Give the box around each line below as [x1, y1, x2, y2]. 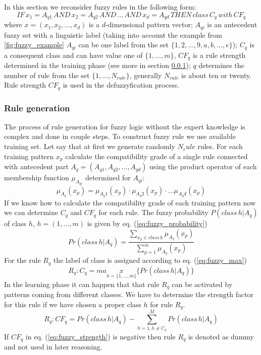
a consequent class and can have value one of [4, 49, 143, 60]
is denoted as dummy [188, 331, 254, 341]
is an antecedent [207, 19, 257, 30]
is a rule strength [192, 49, 246, 60]
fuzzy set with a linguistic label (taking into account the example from [4, 29, 222, 40]
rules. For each [197, 141, 243, 152]
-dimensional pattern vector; [106, 19, 193, 30]
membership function [4, 172, 69, 183]
